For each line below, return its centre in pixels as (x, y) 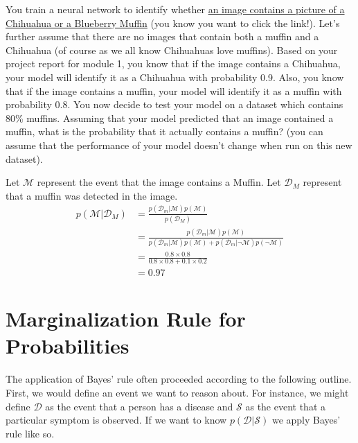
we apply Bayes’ (306, 420)
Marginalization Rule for (126, 319)
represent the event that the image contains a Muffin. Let (159, 182)
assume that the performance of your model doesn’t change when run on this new (179, 145)
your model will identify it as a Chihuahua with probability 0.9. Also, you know (175, 77)
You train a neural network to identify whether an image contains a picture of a (175, 9)
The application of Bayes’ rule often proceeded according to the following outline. (179, 379)
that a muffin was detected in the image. (92, 195)
